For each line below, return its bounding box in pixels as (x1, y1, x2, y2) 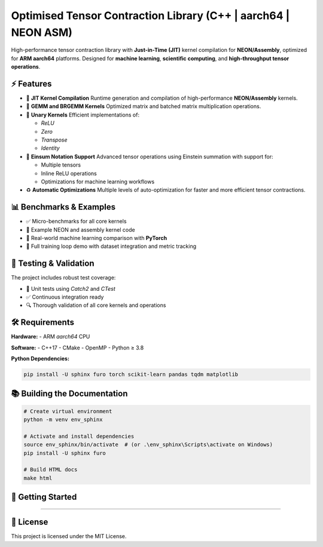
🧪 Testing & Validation (11, 259, 95, 269)
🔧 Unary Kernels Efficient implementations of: (26, 111, 140, 118)
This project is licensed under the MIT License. (11, 533, 127, 540)
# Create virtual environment (23, 408, 112, 414)
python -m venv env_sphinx (23, 416, 103, 423)
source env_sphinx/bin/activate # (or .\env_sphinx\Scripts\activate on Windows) (23, 441, 273, 448)
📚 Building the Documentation (11, 388, 128, 398)
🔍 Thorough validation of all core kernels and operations (26, 302, 166, 309)
